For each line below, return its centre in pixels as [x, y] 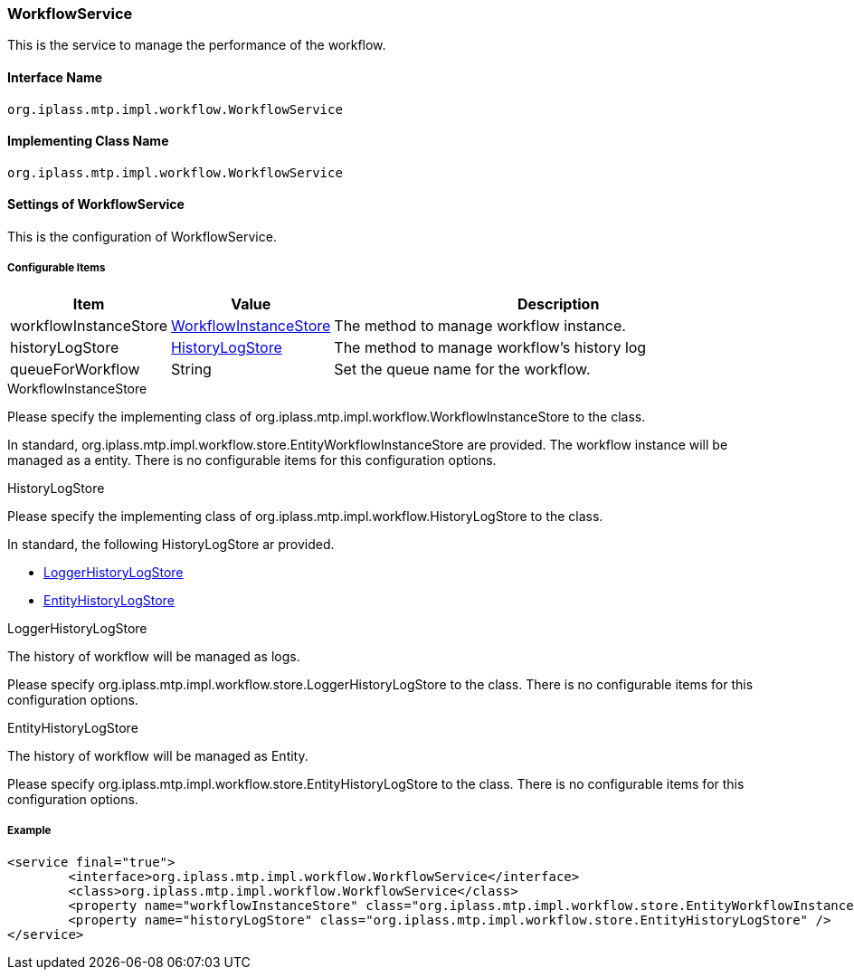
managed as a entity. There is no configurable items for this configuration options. [252, 460]
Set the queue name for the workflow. [462, 369]
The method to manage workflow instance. [480, 325]
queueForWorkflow [75, 369]
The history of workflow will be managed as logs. [154, 656]
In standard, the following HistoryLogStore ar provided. [171, 544]
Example [29, 831]
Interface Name [55, 77]
